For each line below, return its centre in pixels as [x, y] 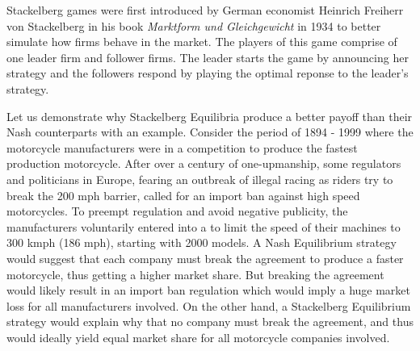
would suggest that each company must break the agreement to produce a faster [205, 258]
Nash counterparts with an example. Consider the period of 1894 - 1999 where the [210, 132]
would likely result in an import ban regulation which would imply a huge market [208, 290]
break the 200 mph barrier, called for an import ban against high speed [183, 195]
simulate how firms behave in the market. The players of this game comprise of [202, 42]
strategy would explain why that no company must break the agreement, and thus [210, 322]
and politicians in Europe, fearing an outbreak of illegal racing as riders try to [200, 179]
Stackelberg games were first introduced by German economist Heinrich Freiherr [205, 10]
